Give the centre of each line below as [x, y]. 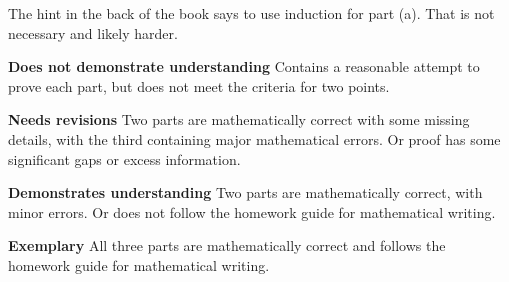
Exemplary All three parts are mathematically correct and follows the [227, 245]
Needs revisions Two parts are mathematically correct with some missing [239, 119]
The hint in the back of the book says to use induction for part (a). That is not [251, 13]
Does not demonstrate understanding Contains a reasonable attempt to [244, 66]
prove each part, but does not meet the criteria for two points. [199, 85]
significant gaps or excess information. [124, 158]
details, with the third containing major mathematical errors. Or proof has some [254, 138]
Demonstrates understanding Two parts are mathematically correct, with [245, 192]
